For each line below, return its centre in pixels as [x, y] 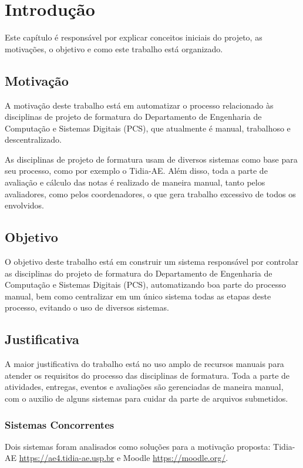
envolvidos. [24, 205]
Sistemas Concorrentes [60, 424]
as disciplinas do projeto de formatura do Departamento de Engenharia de [139, 273]
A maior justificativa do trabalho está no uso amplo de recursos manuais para [144, 364]
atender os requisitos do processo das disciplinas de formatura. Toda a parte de [147, 375]
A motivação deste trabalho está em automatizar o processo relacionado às [139, 105]
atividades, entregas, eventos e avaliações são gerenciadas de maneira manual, [144, 387]
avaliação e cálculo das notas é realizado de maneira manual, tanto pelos [135, 182]
